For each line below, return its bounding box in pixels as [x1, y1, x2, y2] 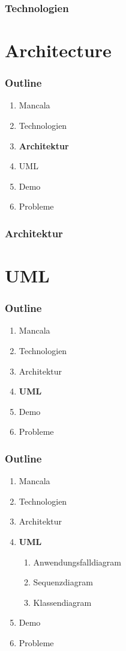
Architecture [5, 38, 112, 63]
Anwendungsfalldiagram [33, 555, 121, 568]
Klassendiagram [33, 596, 92, 608]
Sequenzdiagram [33, 576, 93, 588]
